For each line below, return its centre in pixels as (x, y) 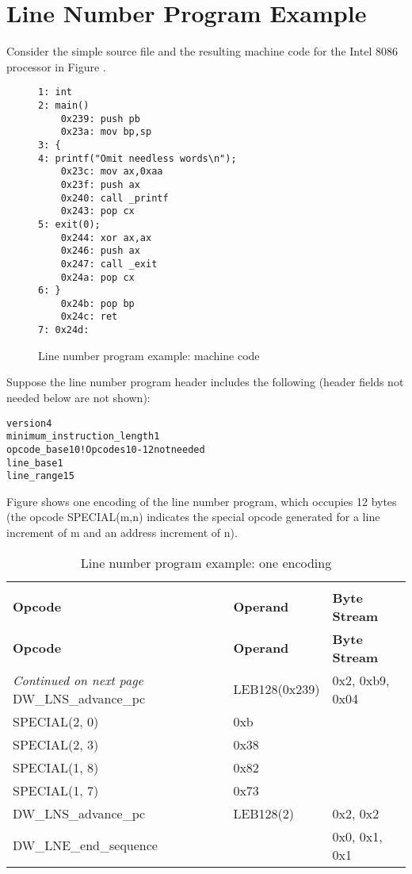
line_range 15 (40, 476)
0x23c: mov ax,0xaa (112, 172)
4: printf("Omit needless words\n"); (137, 158)
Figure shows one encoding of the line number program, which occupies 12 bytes (202, 501)
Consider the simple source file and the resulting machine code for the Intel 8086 (202, 51)
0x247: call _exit (109, 264)
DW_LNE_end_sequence (85, 845)
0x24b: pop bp (97, 303)
